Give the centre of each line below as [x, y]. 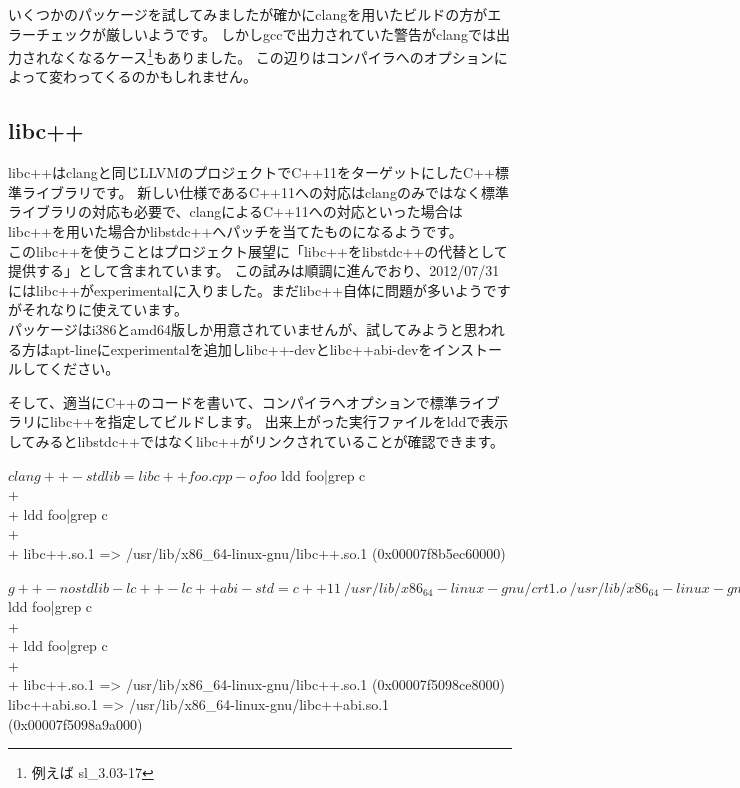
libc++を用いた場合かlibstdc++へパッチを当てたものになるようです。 [235, 231]
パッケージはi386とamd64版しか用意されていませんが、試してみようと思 [243, 328]
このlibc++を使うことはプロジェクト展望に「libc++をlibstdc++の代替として [258, 250]
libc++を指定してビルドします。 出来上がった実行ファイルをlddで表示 [279, 421]
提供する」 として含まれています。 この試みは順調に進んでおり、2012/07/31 [254, 270]
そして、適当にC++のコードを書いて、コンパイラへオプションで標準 [233, 401]
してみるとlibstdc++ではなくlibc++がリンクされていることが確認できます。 [256, 440]
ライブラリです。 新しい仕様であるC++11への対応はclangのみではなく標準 [265, 191]
